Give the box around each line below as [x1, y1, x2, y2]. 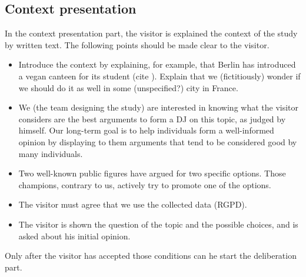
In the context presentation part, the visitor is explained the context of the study [5, 27, 298, 39]
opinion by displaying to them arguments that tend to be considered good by [18, 135, 297, 148]
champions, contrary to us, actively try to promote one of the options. [18, 178, 271, 191]
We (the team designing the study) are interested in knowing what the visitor [18, 101, 299, 114]
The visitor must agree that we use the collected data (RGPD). [18, 198, 247, 211]
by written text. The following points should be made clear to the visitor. [5, 38, 270, 51]
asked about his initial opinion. [18, 229, 131, 242]
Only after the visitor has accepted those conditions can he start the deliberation [5, 249, 297, 262]
